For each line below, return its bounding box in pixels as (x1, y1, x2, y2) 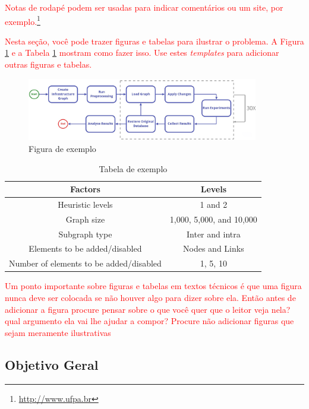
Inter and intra (187, 227, 241, 240)
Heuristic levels (58, 198, 113, 210)
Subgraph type (58, 227, 112, 240)
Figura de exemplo (29, 142, 96, 154)
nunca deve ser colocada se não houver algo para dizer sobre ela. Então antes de (5, 291, 296, 303)
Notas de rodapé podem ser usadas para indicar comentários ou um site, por (5, 1, 283, 13)
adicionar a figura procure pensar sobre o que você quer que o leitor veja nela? (5, 303, 291, 315)
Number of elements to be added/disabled (9, 257, 162, 270)
